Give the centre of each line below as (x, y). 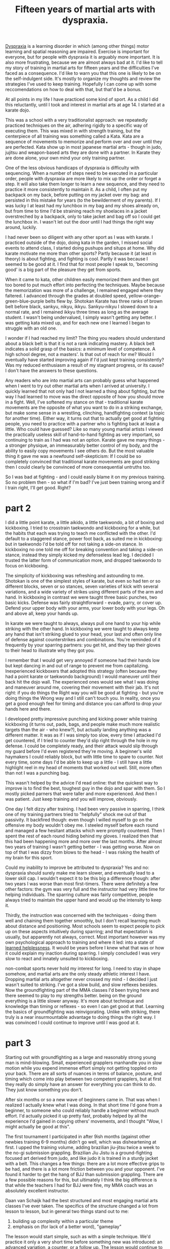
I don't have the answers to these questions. (52, 371)
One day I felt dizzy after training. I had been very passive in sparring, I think (85, 809)
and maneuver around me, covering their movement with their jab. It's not (82, 687)
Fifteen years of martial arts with (85, 9)
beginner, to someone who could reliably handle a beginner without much (82, 1110)
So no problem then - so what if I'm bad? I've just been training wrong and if (85, 482)
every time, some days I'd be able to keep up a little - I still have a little (79, 762)
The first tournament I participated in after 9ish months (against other (78, 1136)
